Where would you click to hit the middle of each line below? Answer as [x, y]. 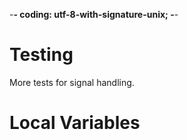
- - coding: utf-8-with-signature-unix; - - [94, 14]
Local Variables [75, 123]
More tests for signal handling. [72, 82]
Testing [41, 55]
